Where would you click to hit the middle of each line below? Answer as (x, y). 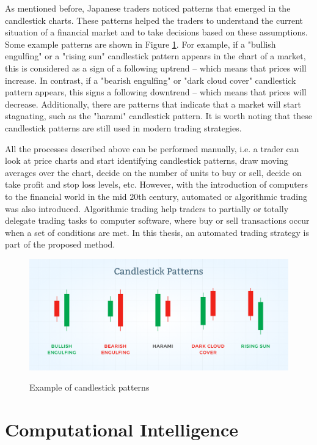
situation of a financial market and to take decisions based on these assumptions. (156, 32)
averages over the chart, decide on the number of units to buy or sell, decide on (153, 172)
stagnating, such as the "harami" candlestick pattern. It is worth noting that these (158, 116)
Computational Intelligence (122, 429)
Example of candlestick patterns (89, 387)
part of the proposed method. (60, 244)
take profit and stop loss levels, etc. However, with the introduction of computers (156, 184)
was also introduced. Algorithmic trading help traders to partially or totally (147, 208)
